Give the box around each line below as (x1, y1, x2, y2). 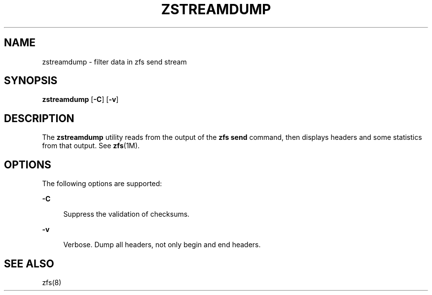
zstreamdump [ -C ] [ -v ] (42, 95, 119, 104)
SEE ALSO (4, 257, 54, 270)
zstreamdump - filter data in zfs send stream (42, 57, 187, 66)
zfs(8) (42, 278, 62, 287)
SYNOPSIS (4, 74, 58, 87)
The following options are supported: (42, 179, 162, 188)
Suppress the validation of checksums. (63, 210, 190, 219)
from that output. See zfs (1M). (42, 141, 140, 150)
